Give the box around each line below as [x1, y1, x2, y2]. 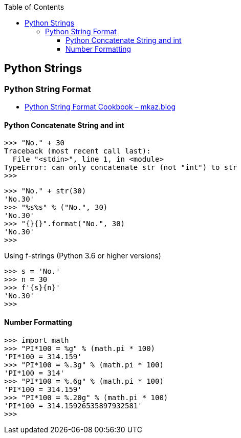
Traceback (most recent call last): [4, 147, 151, 156]
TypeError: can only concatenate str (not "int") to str [4, 163, 237, 172]
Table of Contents [4, 3, 64, 11]
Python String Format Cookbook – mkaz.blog [25, 102, 176, 112]
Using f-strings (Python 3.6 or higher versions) [4, 251, 161, 260]
